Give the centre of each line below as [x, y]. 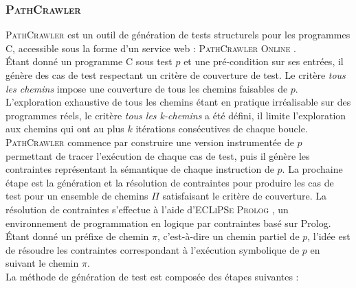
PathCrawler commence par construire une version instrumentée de [150, 142]
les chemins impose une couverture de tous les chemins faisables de [147, 88]
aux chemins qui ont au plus [65, 129]
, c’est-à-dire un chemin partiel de [228, 236]
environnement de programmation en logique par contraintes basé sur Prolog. [168, 223]
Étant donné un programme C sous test [89, 61]
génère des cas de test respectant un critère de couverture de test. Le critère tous [176, 75]
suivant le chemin [42, 263]
